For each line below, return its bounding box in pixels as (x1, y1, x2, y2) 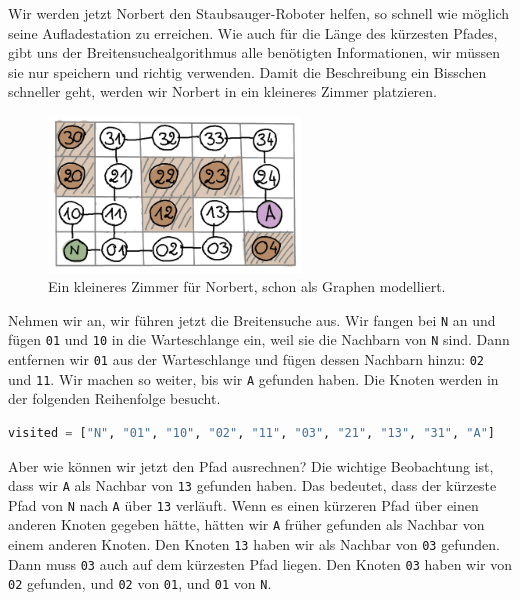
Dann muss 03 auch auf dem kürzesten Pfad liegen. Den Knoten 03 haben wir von (8, 553, 513, 574)
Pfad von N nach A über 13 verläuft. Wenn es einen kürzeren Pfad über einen (8, 494, 479, 515)
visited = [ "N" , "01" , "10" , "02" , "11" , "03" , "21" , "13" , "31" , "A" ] (8, 425, 495, 440)
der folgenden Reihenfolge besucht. (8, 388, 221, 409)
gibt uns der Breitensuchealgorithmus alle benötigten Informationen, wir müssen (8, 42, 500, 63)
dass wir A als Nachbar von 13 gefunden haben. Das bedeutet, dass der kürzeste (8, 475, 497, 496)
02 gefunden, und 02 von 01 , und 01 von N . (8, 573, 272, 594)
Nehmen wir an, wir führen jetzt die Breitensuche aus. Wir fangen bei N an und (8, 309, 496, 330)
